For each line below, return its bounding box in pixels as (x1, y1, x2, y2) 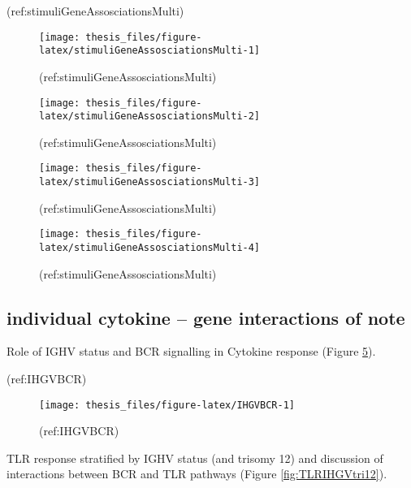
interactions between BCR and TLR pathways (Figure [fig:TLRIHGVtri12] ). (6, 465, 387, 482)
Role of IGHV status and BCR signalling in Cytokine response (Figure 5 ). (6, 343, 376, 360)
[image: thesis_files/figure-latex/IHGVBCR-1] (39, 399, 295, 411)
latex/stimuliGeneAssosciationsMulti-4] (39, 241, 261, 253)
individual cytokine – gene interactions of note (6, 304, 405, 330)
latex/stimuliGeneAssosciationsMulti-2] (39, 110, 261, 123)
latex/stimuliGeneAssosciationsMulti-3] (39, 176, 261, 188)
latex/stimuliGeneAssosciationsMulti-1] (39, 45, 261, 57)
